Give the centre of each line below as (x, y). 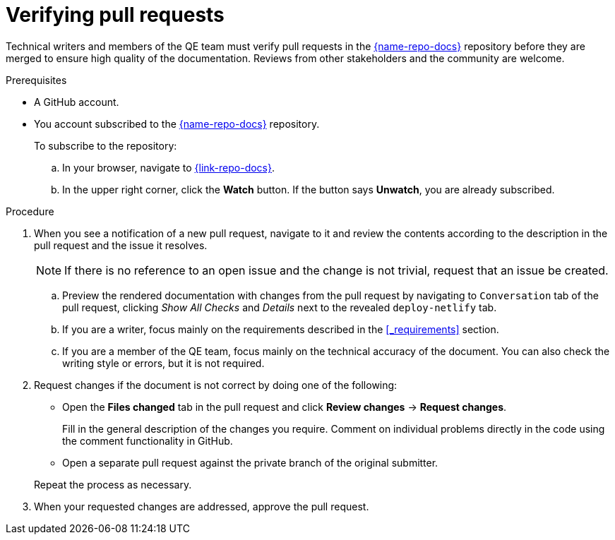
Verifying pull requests (115, 15)
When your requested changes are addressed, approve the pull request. (202, 506)
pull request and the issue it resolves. (121, 245)
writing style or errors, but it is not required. (163, 363)
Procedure (30, 211)
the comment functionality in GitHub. (148, 440)
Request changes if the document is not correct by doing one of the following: (216, 385)
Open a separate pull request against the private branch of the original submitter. (250, 462)
